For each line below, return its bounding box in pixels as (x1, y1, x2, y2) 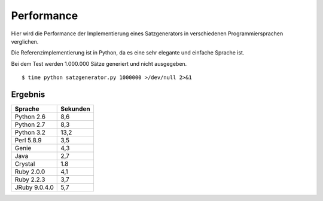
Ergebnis (11, 89, 45, 99)
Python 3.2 (14, 129, 46, 137)
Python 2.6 (14, 112, 46, 121)
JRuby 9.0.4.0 (14, 183, 54, 191)
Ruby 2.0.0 (14, 167, 45, 176)
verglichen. (11, 38, 39, 45)
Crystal (14, 160, 35, 168)
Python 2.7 (14, 120, 45, 129)
